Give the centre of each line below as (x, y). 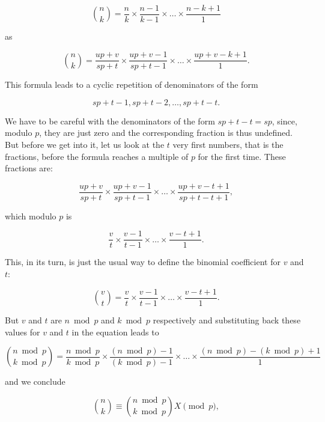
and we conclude (35, 381)
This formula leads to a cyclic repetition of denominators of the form (132, 84)
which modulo (31, 216)
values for (23, 332)
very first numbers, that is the (228, 144)
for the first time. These (242, 156)
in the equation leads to (115, 332)
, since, (284, 121)
